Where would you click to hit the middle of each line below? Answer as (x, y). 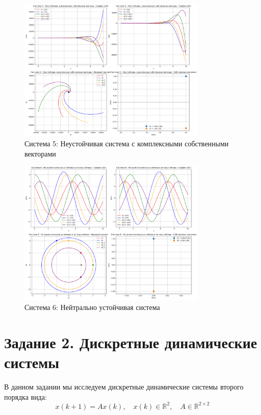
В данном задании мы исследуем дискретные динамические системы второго (124, 386)
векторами (40, 153)
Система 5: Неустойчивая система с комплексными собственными (127, 144)
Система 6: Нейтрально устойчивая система (92, 307)
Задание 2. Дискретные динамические (131, 342)
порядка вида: (25, 396)
